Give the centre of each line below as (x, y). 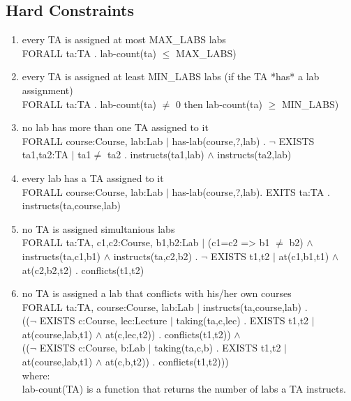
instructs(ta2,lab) (254, 154)
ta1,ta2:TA (45, 154)
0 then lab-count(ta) (219, 104)
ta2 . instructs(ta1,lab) (156, 154)
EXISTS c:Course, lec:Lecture (103, 320)
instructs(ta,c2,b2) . (156, 256)
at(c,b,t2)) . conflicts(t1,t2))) (167, 362)
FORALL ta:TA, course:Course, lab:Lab (108, 307)
